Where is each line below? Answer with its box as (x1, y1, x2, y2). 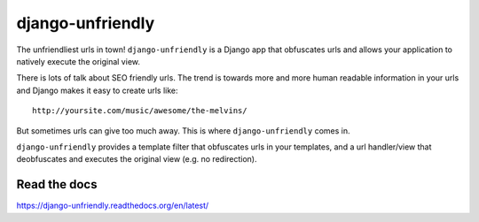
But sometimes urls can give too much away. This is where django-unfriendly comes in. (16, 125, 350, 136)
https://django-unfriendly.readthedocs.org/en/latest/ (16, 200, 209, 211)
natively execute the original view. (16, 56, 141, 66)
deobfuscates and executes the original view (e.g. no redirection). (16, 154, 257, 165)
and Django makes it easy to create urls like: (16, 85, 178, 96)
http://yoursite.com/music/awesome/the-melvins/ (32, 106, 247, 116)
